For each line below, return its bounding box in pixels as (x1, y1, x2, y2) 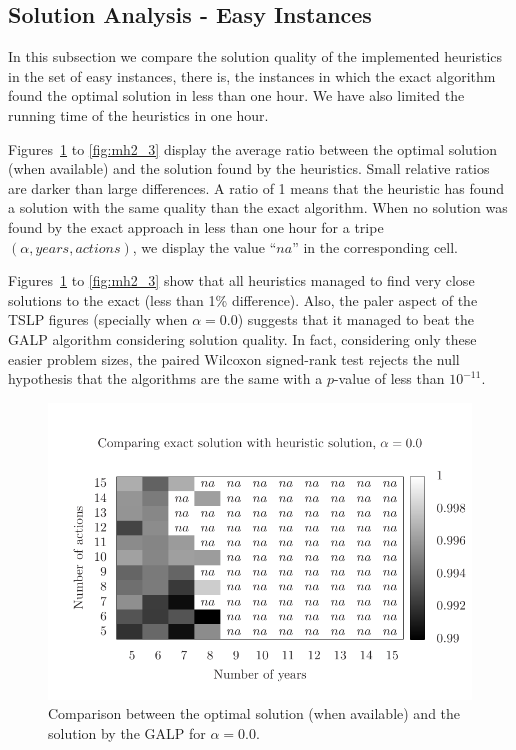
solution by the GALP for (48, 722, 206, 743)
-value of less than (333, 368, 445, 389)
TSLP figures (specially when (8, 309, 188, 330)
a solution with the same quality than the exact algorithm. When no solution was (8, 197, 508, 218)
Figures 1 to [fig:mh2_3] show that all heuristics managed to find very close (8, 270, 475, 291)
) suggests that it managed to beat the (237, 309, 474, 330)
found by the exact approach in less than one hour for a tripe (8, 216, 384, 237)
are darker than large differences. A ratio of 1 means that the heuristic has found (8, 177, 505, 198)
